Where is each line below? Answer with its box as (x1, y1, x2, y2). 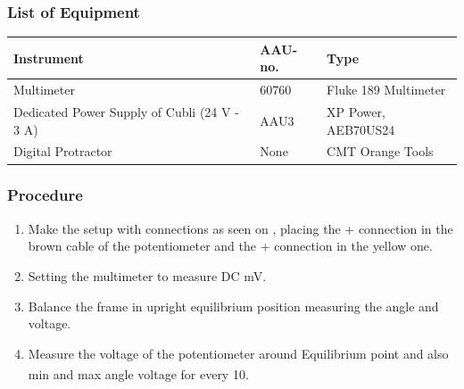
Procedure (7, 184, 83, 206)
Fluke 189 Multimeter (327, 80, 446, 99)
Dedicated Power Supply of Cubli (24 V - (13, 103, 239, 120)
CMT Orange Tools (327, 142, 434, 161)
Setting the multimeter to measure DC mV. (28, 266, 267, 285)
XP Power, (327, 103, 385, 120)
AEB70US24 (327, 120, 395, 138)
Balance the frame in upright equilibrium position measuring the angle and (28, 296, 439, 315)
